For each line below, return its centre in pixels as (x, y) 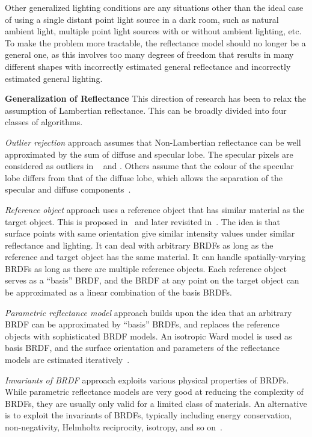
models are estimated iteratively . (67, 360)
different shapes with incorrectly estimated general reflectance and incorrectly (148, 66)
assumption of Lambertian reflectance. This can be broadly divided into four (146, 110)
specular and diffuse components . (68, 189)
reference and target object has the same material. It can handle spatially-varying (155, 257)
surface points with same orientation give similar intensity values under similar (150, 233)
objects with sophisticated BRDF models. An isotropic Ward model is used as (148, 336)
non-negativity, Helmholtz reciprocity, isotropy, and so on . (114, 427)
